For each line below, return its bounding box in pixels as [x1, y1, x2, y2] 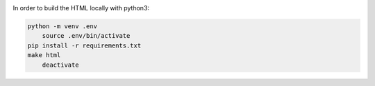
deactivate [42, 61, 79, 69]
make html [27, 52, 61, 59]
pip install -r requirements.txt [27, 41, 142, 50]
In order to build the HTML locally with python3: [12, 4, 149, 12]
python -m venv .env [27, 22, 97, 30]
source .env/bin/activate [42, 32, 131, 40]
